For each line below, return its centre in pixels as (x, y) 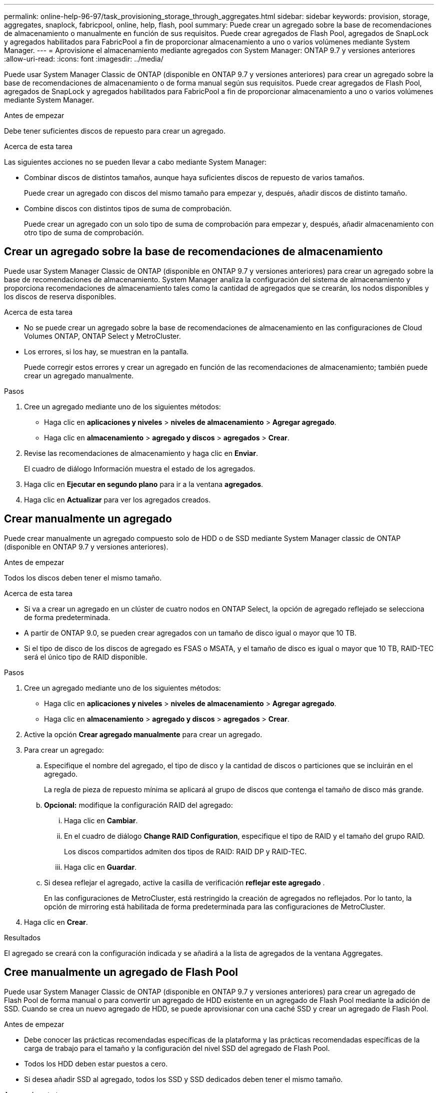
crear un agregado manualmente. (79, 375)
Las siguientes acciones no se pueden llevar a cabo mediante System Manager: (135, 162)
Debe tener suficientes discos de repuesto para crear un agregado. (115, 131)
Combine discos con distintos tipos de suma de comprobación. (128, 208)
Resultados (22, 937)
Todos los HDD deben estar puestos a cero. (96, 1063)
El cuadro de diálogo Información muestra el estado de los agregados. (140, 468)
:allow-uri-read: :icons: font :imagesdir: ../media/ (84, 59)
